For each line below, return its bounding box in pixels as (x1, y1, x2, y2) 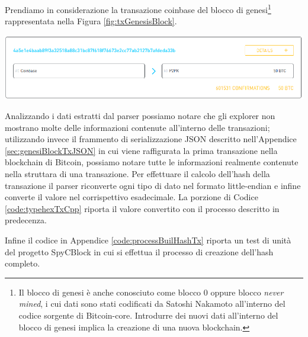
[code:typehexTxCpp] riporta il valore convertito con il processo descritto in (5, 202, 280, 214)
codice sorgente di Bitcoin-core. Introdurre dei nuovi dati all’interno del (18, 309, 278, 321)
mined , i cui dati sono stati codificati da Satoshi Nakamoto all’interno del (18, 297, 285, 310)
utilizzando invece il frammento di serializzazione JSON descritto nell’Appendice (5, 133, 297, 145)
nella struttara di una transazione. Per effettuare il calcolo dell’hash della (5, 168, 270, 179)
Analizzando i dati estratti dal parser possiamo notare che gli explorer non (5, 110, 275, 122)
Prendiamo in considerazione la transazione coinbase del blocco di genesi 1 (5, 2, 271, 15)
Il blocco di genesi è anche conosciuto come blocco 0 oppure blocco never (18, 285, 284, 298)
